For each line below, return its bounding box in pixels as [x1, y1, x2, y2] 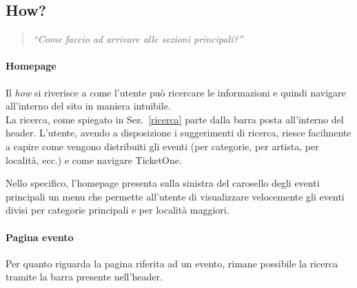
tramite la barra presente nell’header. [6, 269, 163, 284]
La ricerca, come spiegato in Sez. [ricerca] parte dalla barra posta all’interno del [6, 112, 344, 126]
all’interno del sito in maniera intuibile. [6, 99, 171, 113]
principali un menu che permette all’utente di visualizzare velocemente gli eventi [6, 189, 345, 203]
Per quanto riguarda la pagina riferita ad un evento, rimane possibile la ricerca [6, 256, 338, 270]
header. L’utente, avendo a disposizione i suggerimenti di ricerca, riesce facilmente [6, 125, 351, 140]
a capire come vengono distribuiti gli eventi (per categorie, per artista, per [6, 138, 319, 153]
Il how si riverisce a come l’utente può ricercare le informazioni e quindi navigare [6, 85, 346, 99]
